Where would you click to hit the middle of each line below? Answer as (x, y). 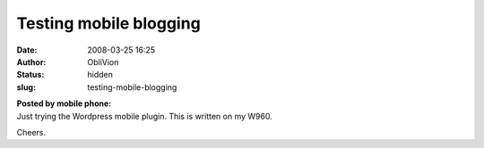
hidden (100, 75)
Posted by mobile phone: (64, 103)
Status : (30, 75)
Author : (31, 62)
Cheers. (31, 132)
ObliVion (103, 62)
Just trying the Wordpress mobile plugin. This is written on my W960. (144, 116)
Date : (27, 50)
